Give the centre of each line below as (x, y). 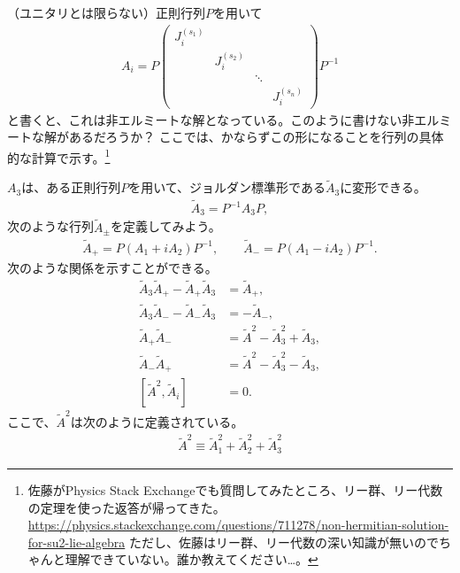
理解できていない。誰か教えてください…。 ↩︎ (192, 559)
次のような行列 (50, 226)
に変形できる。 (383, 187)
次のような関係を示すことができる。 (112, 267)
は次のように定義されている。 (157, 422)
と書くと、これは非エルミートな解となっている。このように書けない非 (211, 119)
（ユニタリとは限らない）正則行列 (106, 12)
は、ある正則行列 (71, 187)
